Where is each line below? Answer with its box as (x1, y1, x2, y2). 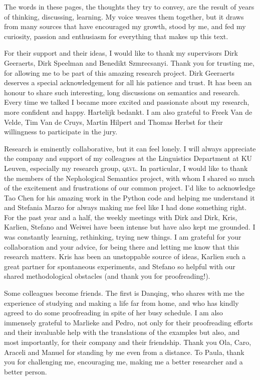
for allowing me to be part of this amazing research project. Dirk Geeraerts (4, 67, 235, 78)
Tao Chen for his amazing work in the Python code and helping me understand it (4, 192, 255, 203)
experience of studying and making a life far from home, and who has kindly (4, 297, 239, 308)
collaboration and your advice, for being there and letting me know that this (4, 241, 239, 252)
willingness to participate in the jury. (4, 126, 118, 137)
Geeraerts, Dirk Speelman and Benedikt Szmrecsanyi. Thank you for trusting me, (4, 57, 254, 68)
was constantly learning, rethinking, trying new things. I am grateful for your (4, 232, 241, 242)
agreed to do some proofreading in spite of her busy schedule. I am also (4, 307, 223, 318)
